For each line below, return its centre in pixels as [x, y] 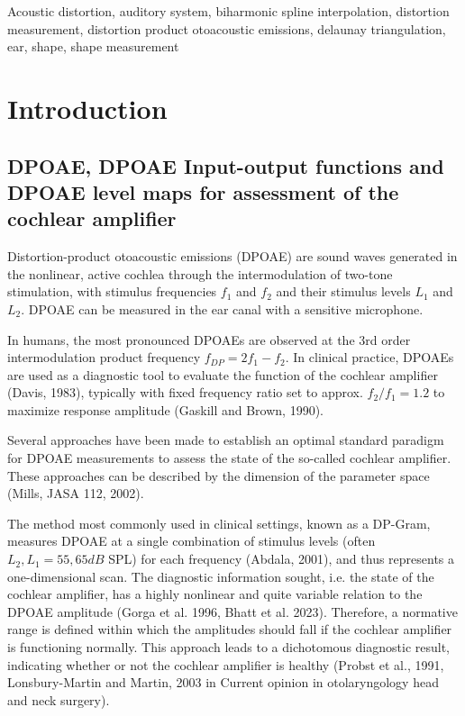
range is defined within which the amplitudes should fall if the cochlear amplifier [230, 629]
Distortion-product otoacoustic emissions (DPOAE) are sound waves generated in [232, 256]
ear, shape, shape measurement [93, 46]
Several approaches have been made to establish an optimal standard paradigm [226, 440]
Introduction [87, 108]
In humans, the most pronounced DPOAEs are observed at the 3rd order [209, 339]
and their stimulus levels [343, 291]
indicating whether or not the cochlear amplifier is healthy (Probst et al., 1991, [226, 664]
